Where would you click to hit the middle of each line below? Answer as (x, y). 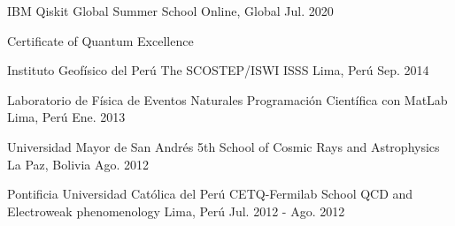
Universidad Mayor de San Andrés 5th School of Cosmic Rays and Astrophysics (224, 146)
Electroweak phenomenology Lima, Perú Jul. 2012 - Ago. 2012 (176, 211)
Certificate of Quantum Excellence (100, 40)
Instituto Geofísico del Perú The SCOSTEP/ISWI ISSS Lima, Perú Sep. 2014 (218, 70)
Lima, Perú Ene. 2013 (66, 117)
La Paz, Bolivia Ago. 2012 (78, 164)
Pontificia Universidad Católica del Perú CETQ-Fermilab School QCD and (210, 194)
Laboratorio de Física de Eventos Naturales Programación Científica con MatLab (227, 99)
